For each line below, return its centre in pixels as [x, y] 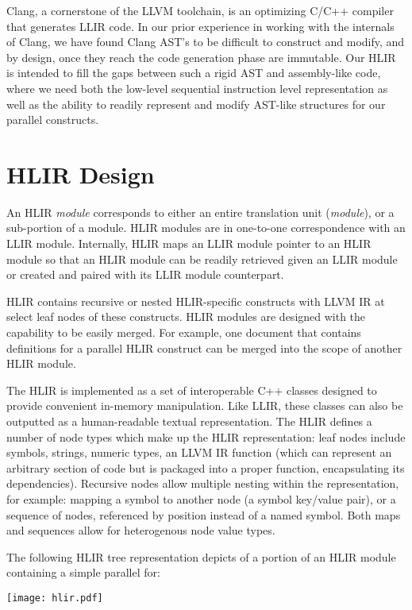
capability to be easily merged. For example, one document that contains [184, 332]
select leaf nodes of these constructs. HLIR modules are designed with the [186, 317]
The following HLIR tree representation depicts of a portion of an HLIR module [201, 556]
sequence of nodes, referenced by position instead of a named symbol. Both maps [204, 514]
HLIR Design [81, 174]
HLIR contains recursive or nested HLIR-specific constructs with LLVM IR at [196, 301]
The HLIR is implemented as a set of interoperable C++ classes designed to [192, 390]
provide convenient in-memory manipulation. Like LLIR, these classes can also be [205, 405]
